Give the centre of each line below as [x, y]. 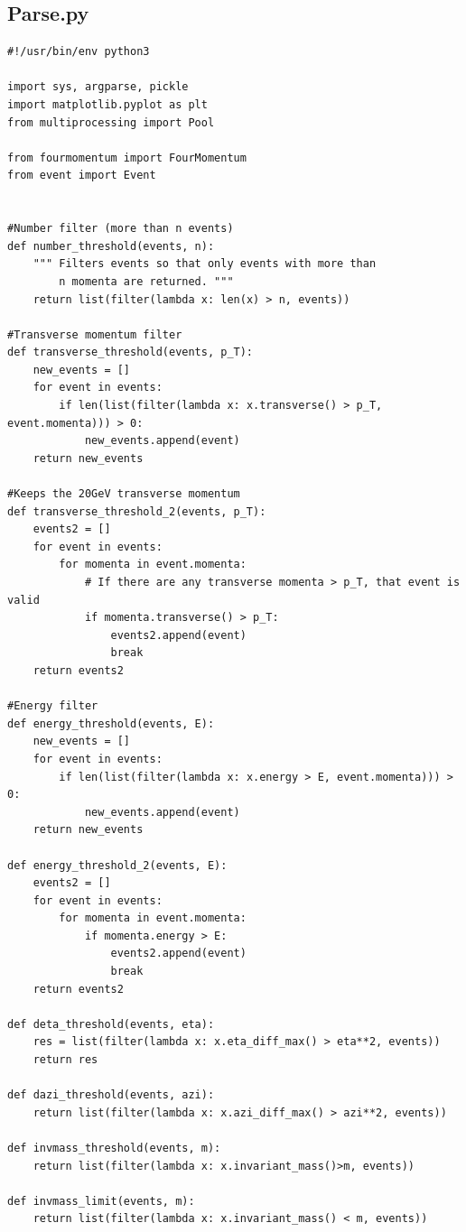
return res [65, 1060]
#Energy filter [53, 706]
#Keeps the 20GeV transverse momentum [124, 494]
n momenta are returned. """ [146, 281]
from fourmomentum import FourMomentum [127, 157]
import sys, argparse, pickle [98, 87]
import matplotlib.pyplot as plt [107, 104]
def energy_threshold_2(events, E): [117, 865]
